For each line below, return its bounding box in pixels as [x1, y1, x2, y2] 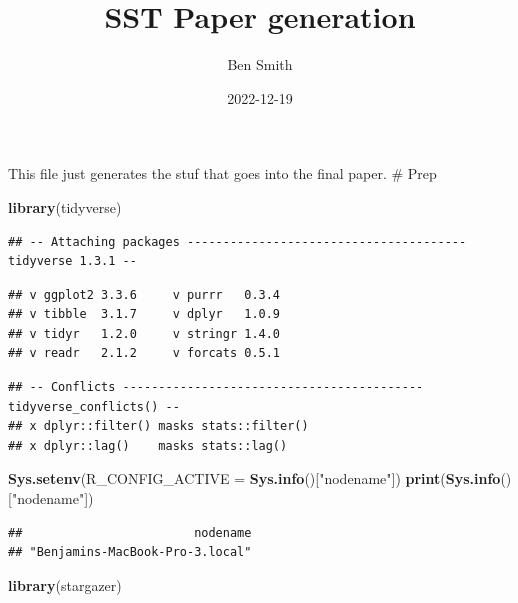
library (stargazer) [8, 574, 122, 595]
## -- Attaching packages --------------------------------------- [8, 234, 467, 249]
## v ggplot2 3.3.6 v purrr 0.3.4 [8, 287, 281, 302]
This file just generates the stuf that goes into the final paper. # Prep [8, 163, 437, 184]
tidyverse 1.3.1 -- [8, 254, 137, 269]
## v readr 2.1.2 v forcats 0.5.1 [8, 346, 281, 361]
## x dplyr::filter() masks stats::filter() [8, 419, 309, 434]
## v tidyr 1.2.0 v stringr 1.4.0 [8, 326, 281, 341]
